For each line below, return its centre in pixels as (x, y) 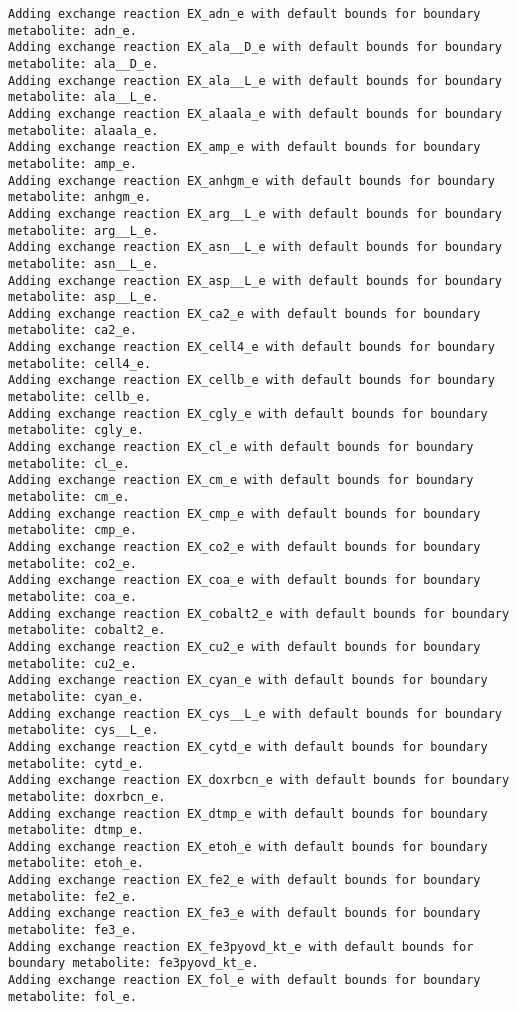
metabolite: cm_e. (69, 497)
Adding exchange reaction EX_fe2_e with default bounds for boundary (244, 880)
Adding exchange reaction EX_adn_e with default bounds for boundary (244, 14)
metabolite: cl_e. (69, 463)
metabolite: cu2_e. (72, 663)
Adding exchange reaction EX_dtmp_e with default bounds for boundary (248, 813)
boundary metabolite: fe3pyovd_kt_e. (133, 963)
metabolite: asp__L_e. (83, 297)
